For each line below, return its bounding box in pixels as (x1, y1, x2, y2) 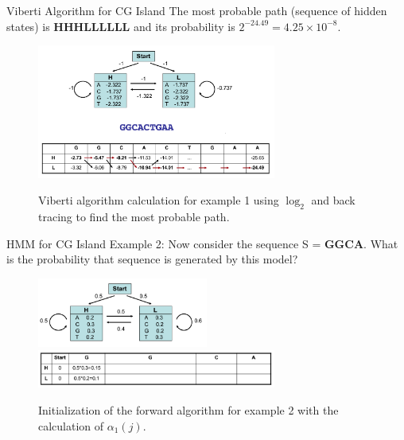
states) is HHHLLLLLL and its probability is (6, 18, 235, 34)
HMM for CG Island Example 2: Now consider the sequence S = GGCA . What (6, 235, 398, 251)
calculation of (38, 417, 104, 434)
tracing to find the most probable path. (38, 208, 230, 225)
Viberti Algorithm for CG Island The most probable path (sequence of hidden (6, 2, 387, 18)
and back (311, 192, 355, 208)
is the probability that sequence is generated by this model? (6, 251, 298, 267)
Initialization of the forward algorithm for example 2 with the (38, 401, 339, 418)
